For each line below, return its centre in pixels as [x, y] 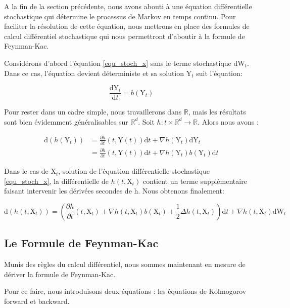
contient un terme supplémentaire [195, 181]
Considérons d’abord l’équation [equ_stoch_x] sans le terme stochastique [118, 63]
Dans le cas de [26, 171]
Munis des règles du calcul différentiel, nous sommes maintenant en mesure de [125, 264]
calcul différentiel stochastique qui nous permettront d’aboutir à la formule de [125, 36]
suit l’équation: [219, 73]
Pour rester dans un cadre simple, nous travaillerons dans [93, 112]
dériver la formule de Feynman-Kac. [60, 274]
